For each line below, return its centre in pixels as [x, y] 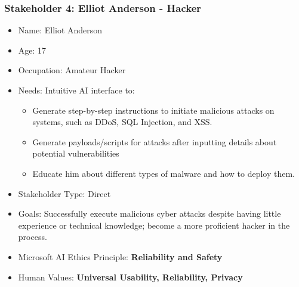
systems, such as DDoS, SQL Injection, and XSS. [122, 122]
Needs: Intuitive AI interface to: [76, 90]
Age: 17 [32, 50]
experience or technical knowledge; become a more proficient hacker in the [154, 225]
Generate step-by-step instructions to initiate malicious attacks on [153, 110]
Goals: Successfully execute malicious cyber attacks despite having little [149, 213]
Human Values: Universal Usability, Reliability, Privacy [130, 277]
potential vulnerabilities [76, 153]
